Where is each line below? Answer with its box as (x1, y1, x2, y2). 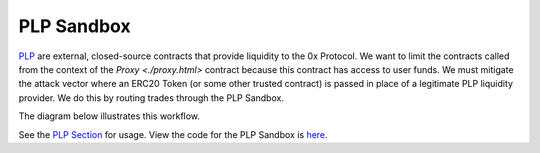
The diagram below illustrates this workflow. (18, 110, 200, 122)
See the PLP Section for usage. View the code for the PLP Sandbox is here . (18, 128, 329, 140)
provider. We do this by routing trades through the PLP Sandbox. (18, 91, 285, 104)
